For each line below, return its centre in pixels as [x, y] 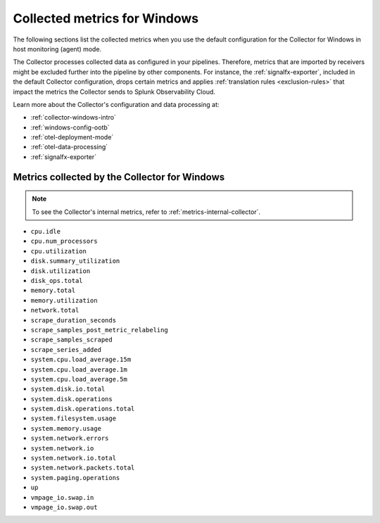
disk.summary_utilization [75, 261]
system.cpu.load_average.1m [79, 369]
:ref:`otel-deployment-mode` [72, 137]
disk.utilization [61, 271]
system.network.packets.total [83, 468]
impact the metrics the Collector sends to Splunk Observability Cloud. [114, 92]
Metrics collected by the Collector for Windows [119, 177]
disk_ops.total [57, 281]
